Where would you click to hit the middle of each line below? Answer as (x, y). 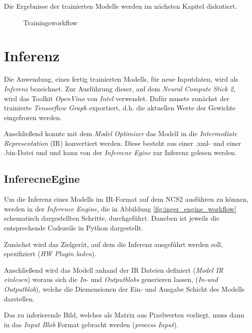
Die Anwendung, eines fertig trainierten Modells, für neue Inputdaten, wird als (121, 79)
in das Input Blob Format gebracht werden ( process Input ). (91, 324)
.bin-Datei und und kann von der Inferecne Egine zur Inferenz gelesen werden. (120, 152)
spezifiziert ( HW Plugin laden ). (50, 254)
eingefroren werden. (33, 117)
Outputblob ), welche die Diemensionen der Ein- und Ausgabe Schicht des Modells (124, 289)
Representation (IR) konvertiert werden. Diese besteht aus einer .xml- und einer (123, 143)
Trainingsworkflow (50, 22)
